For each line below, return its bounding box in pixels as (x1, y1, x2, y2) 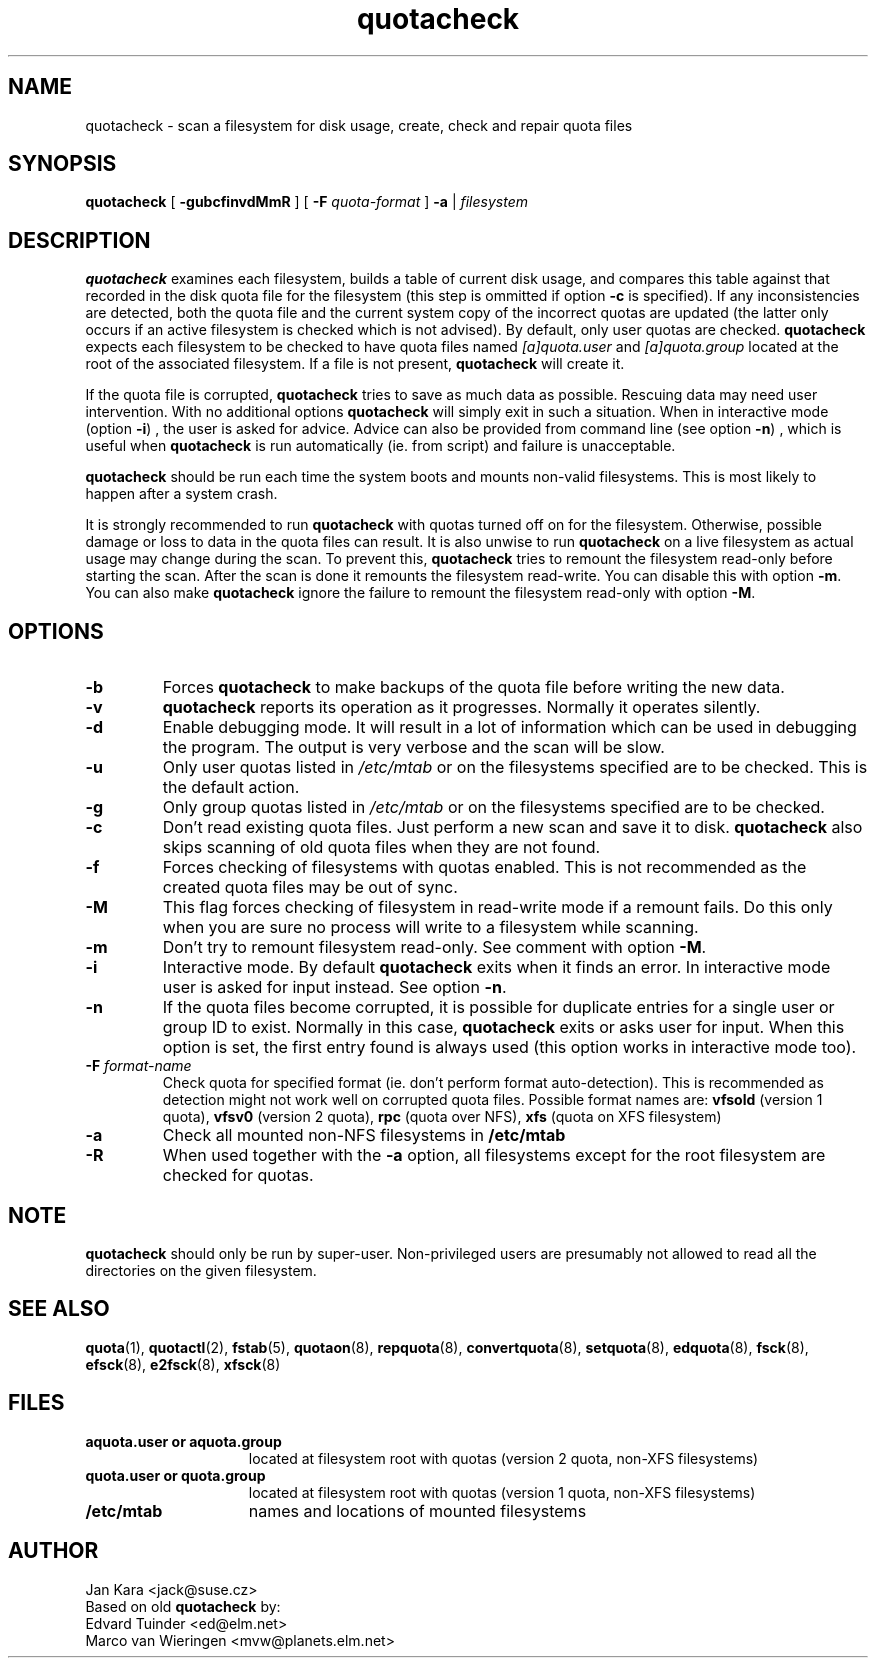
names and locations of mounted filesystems (248, 1500, 587, 1521)
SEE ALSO (8, 1296, 110, 1322)
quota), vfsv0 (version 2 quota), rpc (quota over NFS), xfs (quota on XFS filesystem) (162, 1108, 722, 1126)
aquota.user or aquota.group (85, 1432, 282, 1450)
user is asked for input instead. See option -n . (162, 977, 507, 998)
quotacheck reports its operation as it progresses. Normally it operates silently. (162, 697, 761, 718)
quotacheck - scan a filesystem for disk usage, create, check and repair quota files (85, 116, 633, 134)
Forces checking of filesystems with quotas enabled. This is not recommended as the (162, 857, 807, 878)
